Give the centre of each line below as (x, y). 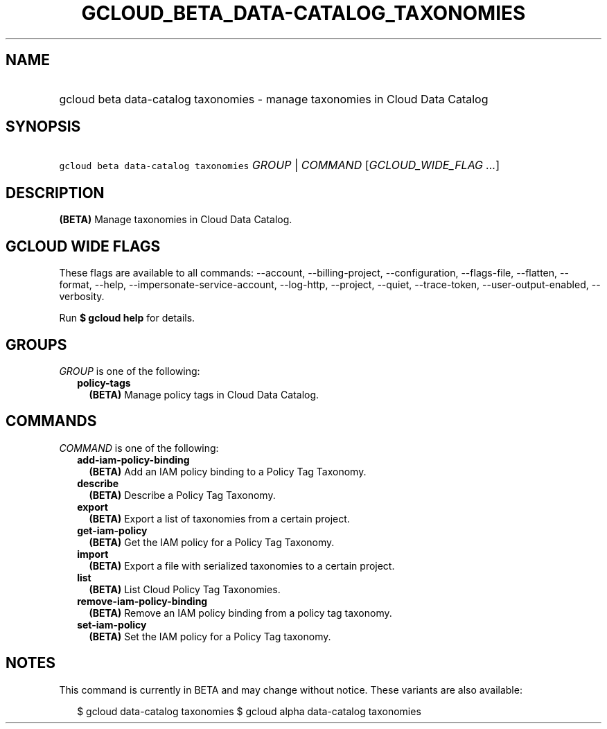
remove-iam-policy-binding (142, 601)
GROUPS (36, 344)
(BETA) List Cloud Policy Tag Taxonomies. (185, 589)
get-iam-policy (112, 530)
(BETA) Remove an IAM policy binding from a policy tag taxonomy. (240, 613)
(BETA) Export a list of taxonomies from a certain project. (219, 518)
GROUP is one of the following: (130, 371)
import (93, 554)
